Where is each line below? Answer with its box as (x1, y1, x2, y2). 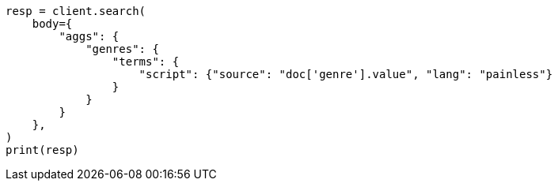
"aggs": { (59, 30, 120, 43)
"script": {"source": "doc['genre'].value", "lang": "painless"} (139, 68, 553, 80)
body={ (32, 17, 73, 30)
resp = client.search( (6, 5, 146, 17)
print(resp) (6, 144, 79, 156)
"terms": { (112, 55, 180, 68)
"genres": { (85, 43, 159, 55)
